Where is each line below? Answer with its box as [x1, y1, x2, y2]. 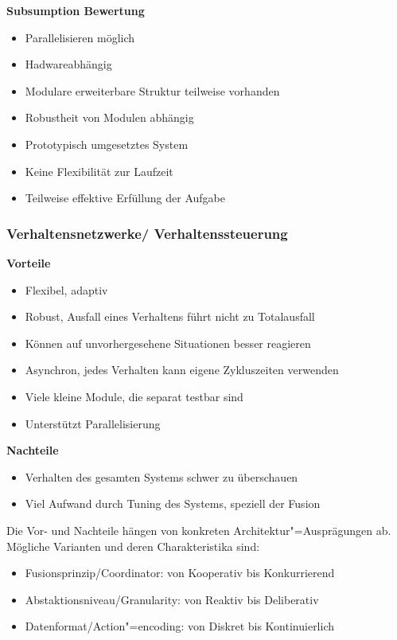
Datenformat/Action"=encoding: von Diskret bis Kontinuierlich [25, 618, 335, 634]
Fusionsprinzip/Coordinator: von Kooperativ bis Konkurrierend [25, 564, 335, 581]
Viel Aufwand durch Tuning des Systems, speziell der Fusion [25, 495, 321, 512]
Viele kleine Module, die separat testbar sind [25, 388, 243, 404]
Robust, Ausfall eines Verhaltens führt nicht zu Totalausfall [25, 308, 315, 325]
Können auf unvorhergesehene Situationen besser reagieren [25, 334, 311, 351]
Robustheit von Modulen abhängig [25, 109, 194, 126]
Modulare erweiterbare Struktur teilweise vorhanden [25, 82, 280, 99]
